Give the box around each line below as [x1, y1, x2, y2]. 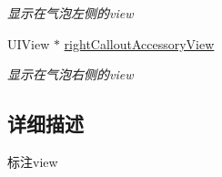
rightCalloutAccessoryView [64, 34, 215, 53]
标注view [7, 151, 58, 171]
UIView [7, 34, 50, 53]
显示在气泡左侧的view [7, 4, 134, 22]
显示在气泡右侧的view [7, 65, 134, 84]
